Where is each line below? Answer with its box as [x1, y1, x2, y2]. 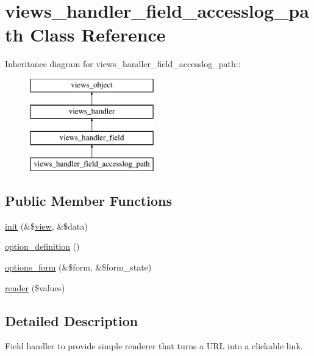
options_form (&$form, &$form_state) [5, 261, 152, 274]
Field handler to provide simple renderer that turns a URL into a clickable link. [5, 340, 303, 352]
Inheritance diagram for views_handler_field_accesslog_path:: [5, 57, 241, 70]
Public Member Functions [5, 191, 172, 210]
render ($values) [5, 281, 65, 294]
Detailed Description [5, 311, 138, 330]
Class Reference [30, 22, 166, 47]
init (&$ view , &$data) [5, 219, 88, 232]
